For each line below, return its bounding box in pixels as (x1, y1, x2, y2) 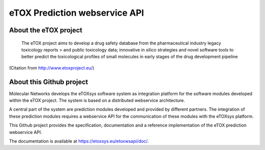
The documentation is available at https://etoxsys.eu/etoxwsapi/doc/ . (9, 138, 149, 144)
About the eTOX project (9, 26, 83, 34)
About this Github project (9, 77, 88, 86)
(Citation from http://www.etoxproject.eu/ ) (9, 65, 94, 71)
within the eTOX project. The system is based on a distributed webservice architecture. (9, 98, 185, 103)
